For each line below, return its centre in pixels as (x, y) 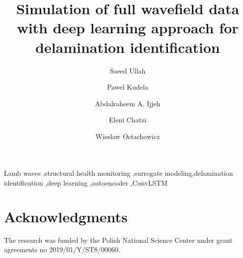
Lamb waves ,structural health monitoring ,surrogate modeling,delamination (119, 173)
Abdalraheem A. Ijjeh (128, 103)
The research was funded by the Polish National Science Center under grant (118, 240)
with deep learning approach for (128, 28)
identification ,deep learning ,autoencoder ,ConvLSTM (86, 183)
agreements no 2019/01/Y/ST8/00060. (62, 249)
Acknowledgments (66, 216)
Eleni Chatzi (128, 120)
